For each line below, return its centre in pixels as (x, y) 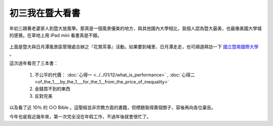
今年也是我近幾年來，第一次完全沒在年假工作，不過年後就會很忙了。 (80, 117)
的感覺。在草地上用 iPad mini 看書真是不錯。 (56, 35)
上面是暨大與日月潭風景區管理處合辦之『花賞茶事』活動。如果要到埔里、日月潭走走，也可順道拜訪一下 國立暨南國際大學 (134, 47)
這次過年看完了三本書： (34, 63)
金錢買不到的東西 (52, 89)
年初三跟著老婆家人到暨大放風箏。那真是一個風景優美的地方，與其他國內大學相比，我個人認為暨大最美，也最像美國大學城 (135, 28)
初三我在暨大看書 (45, 13)
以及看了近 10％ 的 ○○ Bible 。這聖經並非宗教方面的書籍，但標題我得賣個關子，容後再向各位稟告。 (112, 108)
